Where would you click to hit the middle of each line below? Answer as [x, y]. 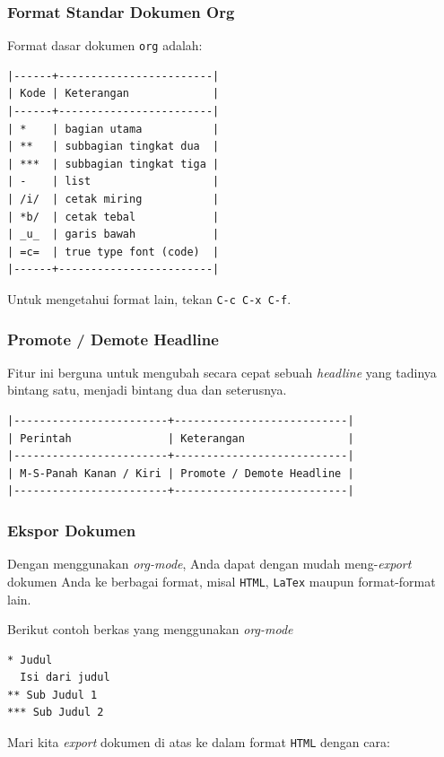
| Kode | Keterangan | [113, 94]
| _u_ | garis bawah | [113, 235]
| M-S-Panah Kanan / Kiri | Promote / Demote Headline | [181, 473]
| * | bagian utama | [113, 129]
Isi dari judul [65, 678]
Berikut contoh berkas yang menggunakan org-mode [150, 629]
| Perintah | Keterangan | [181, 438]
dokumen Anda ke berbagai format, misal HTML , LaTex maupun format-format [222, 581]
